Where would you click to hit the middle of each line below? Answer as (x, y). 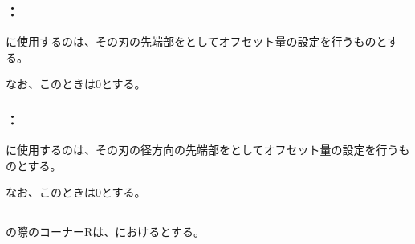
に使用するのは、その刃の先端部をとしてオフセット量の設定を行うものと (197, 41)
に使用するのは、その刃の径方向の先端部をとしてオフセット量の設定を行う (202, 150)
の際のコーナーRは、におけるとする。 (105, 232)
